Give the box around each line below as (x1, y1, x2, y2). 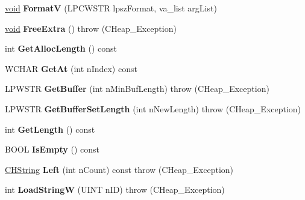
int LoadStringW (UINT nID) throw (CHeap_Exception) (5, 183, 225, 196)
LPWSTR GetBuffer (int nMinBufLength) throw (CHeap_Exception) (5, 82, 269, 95)
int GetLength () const (5, 123, 95, 135)
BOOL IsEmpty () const (5, 143, 100, 156)
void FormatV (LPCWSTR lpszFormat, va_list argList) (5, 2, 217, 14)
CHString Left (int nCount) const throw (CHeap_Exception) (5, 163, 234, 175)
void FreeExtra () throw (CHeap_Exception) (5, 22, 177, 34)
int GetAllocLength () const (5, 42, 117, 55)
